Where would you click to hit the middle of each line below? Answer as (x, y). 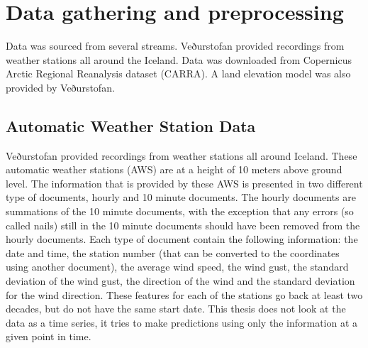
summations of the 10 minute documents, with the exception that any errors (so (180, 211)
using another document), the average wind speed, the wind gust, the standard (177, 267)
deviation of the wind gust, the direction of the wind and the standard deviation (180, 281)
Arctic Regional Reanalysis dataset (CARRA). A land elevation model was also (178, 74)
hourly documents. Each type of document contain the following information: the (182, 239)
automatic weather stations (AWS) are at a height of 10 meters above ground (174, 169)
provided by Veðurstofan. (60, 87)
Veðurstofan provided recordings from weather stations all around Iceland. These (182, 155)
